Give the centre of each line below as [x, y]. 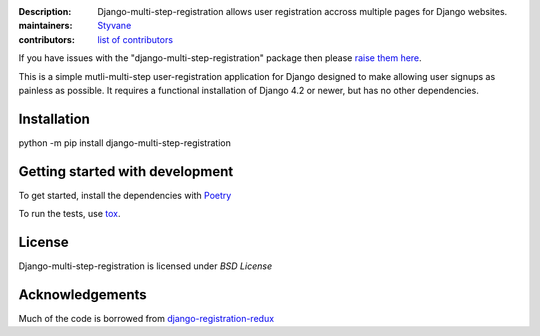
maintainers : [45, 26]
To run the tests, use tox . [69, 214]
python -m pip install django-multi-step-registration [125, 142]
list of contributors [135, 39]
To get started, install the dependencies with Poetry [125, 195]
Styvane [114, 26]
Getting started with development [126, 171]
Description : [45, 11]
